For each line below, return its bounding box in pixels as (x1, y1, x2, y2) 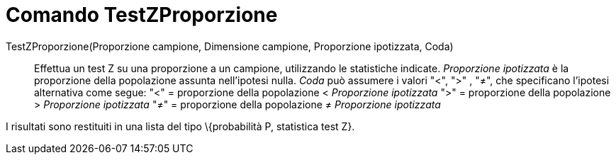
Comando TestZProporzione (6, 3, 278, 27)
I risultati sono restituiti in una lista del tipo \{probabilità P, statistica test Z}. (6, 120, 355, 132)
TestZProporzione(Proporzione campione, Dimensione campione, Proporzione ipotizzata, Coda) (6, 40, 454, 52)
